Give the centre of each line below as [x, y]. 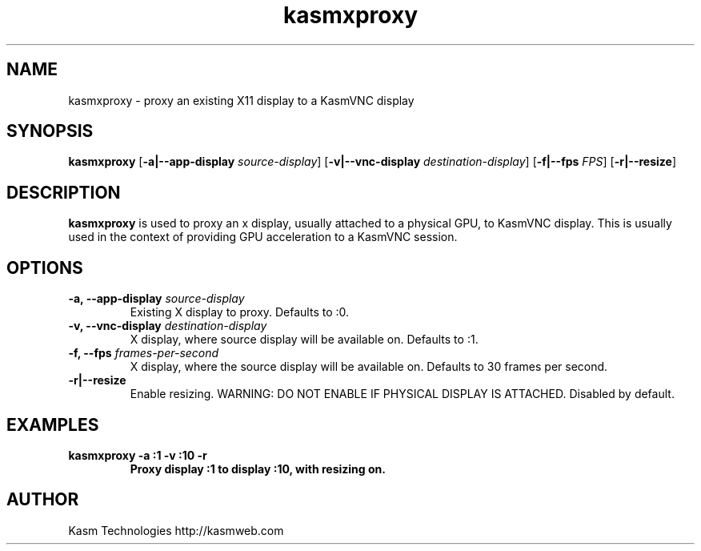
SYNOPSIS [50, 131]
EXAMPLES [53, 424]
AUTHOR [43, 500]
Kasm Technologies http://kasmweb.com [176, 530]
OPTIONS [45, 267]
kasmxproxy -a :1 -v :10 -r [138, 455]
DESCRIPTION [64, 192]
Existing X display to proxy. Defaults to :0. [240, 312]
